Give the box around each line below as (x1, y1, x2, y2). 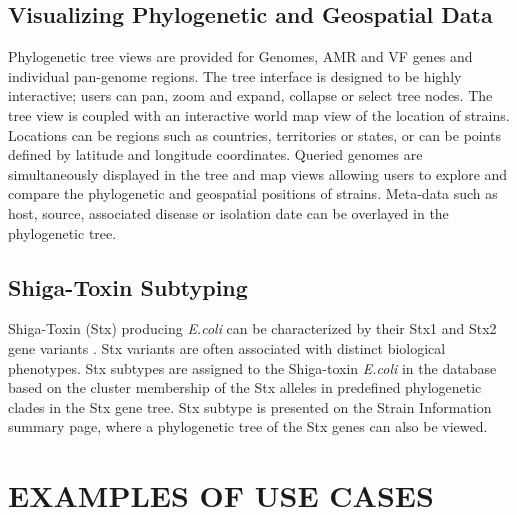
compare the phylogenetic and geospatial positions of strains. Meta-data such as (8, 183, 498, 204)
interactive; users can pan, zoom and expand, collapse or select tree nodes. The (8, 85, 493, 106)
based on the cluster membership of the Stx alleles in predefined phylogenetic (8, 377, 482, 398)
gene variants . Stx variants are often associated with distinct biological (8, 337, 446, 358)
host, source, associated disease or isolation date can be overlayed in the (8, 202, 449, 223)
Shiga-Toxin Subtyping (8, 271, 248, 302)
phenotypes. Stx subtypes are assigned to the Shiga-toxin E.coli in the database (8, 357, 497, 378)
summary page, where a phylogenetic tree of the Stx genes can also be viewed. (8, 416, 488, 437)
